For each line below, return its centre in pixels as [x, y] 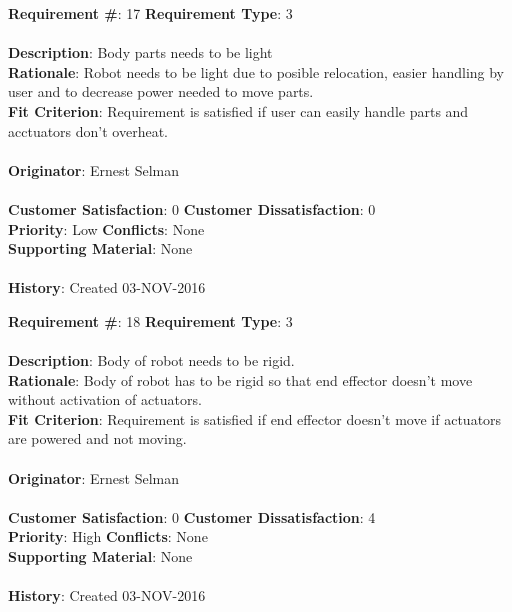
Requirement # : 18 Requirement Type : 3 [150, 320]
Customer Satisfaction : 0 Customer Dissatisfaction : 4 [192, 516]
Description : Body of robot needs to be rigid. [151, 360]
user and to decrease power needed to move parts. [161, 91]
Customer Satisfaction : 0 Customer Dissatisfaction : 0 [192, 208]
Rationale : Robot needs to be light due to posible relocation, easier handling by [256, 71]
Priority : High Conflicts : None [108, 536]
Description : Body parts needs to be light [140, 52]
